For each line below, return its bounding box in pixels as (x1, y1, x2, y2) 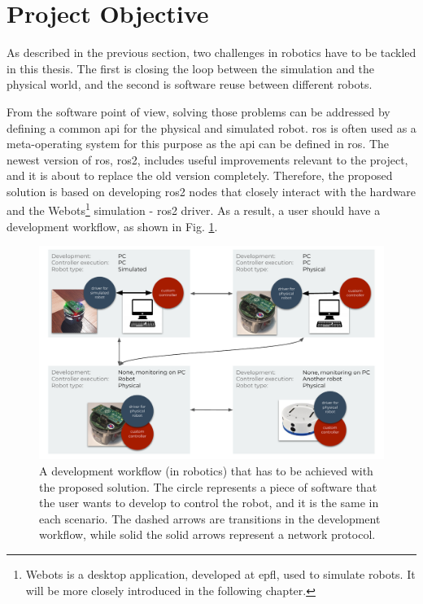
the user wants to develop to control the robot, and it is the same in (39, 494, 379, 511)
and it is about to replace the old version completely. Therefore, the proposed (7, 167, 393, 184)
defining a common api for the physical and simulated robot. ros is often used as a (7, 119, 416, 136)
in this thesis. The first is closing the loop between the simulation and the (7, 59, 375, 77)
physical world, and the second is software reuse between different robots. (7, 76, 373, 93)
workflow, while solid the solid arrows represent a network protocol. (39, 526, 376, 543)
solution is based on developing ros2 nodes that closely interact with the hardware (7, 182, 416, 199)
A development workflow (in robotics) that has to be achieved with (39, 462, 373, 479)
